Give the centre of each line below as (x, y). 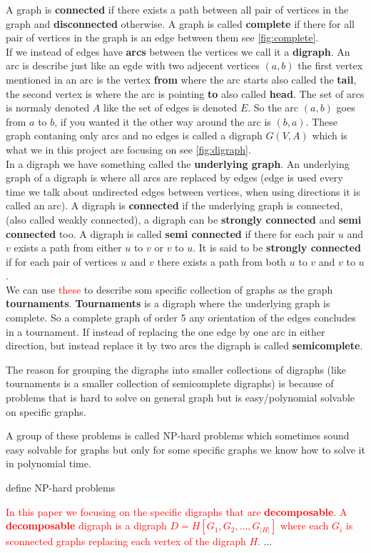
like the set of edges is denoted (171, 108)
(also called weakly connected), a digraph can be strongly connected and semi (184, 219)
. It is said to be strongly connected (277, 248)
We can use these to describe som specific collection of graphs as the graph (169, 289)
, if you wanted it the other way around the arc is (163, 121)
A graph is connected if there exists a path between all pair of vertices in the (177, 9)
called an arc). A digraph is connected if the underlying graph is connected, (174, 205)
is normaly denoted (48, 108)
